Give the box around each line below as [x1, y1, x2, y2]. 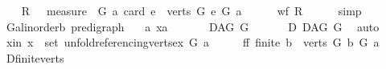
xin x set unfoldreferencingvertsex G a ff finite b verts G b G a [6, 34, 380, 51]
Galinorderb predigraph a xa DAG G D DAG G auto [6, 18, 380, 34]
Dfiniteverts [6, 49, 64, 66]
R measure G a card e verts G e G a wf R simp [21, 2, 362, 18]
